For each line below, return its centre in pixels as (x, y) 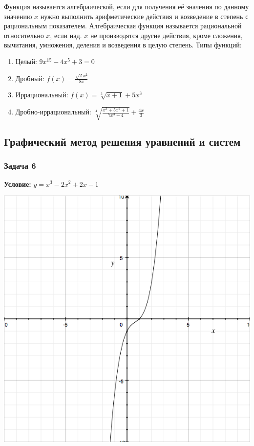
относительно (24, 35)
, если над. (66, 35)
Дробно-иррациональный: (53, 112)
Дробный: (30, 78)
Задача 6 (20, 166)
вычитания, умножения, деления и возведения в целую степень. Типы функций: (123, 45)
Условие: (18, 184)
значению (18, 16)
